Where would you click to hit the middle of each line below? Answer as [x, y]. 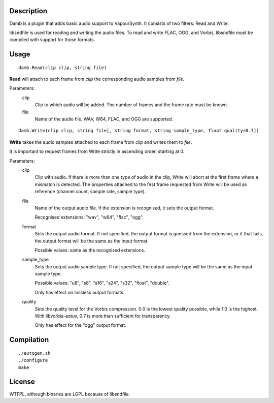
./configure [33, 360]
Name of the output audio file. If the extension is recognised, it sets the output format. [125, 208]
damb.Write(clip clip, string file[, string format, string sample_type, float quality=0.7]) [139, 131]
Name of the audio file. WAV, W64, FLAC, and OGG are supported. [104, 119]
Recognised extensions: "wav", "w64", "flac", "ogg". [89, 217]
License [22, 382]
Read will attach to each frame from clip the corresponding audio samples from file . [97, 79]
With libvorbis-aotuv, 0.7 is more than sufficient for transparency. [103, 316]
